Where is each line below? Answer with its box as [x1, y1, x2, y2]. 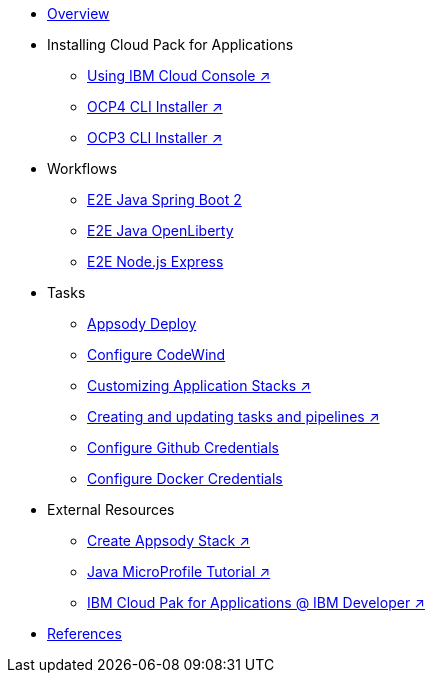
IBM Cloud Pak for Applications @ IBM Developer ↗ [87, 594, 425, 611]
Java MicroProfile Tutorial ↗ [87, 563, 271, 580]
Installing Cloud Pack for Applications [47, 36, 294, 53]
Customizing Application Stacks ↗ [87, 377, 311, 394]
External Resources [47, 501, 175, 518]
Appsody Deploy [87, 315, 197, 332]
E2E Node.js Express [87, 253, 224, 270]
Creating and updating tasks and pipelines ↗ [87, 408, 380, 425]
